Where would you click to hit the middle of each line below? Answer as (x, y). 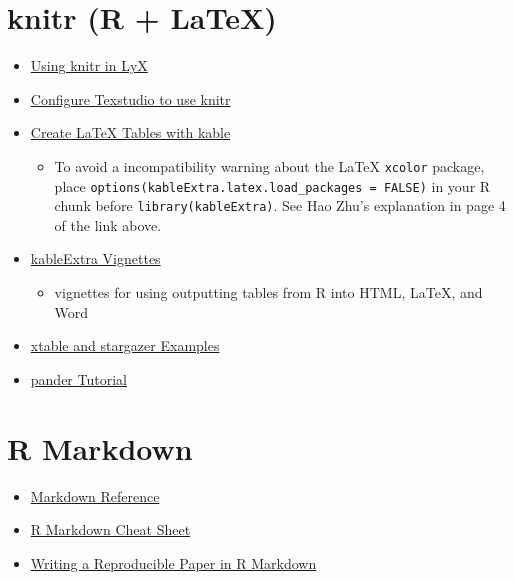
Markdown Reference (95, 495)
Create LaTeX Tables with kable (130, 132)
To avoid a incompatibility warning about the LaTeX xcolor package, (269, 165)
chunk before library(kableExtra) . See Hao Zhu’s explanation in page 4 (280, 205)
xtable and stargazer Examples (125, 345)
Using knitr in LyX (89, 65)
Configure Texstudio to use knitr (130, 98)
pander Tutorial (78, 378)
